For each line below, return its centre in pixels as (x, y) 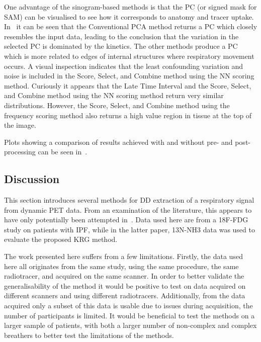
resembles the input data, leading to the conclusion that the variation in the (121, 36)
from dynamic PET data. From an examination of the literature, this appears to (128, 209)
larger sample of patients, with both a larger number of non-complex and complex (130, 325)
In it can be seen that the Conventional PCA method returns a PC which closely (131, 26)
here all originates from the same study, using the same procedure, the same (121, 266)
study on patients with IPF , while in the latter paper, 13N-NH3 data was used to (129, 229)
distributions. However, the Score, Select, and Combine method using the (117, 105)
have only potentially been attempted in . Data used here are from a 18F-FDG (126, 220)
